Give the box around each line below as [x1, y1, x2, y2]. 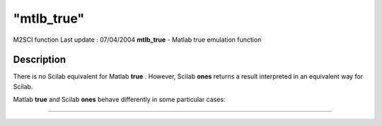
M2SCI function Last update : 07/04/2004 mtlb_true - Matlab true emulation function [13, 35, 262, 44]
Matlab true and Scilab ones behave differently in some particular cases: [13, 96, 226, 104]
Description [13, 54, 66, 66]
